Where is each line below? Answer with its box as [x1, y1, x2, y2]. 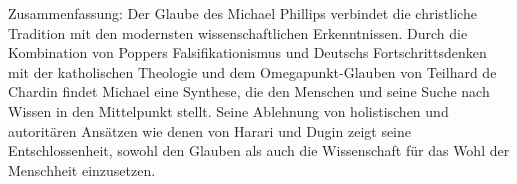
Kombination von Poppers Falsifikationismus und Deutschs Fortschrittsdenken [8, 42, 487, 63]
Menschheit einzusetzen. [8, 159, 156, 180]
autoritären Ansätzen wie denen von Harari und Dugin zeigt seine [8, 120, 412, 141]
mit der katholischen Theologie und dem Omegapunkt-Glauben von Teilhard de [8, 61, 497, 82]
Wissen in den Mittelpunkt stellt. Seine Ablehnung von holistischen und [8, 100, 449, 121]
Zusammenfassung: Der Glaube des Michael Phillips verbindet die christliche [8, 3, 477, 23]
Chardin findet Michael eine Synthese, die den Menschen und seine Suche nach [8, 81, 490, 102]
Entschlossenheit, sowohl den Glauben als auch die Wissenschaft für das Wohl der [8, 140, 510, 161]
